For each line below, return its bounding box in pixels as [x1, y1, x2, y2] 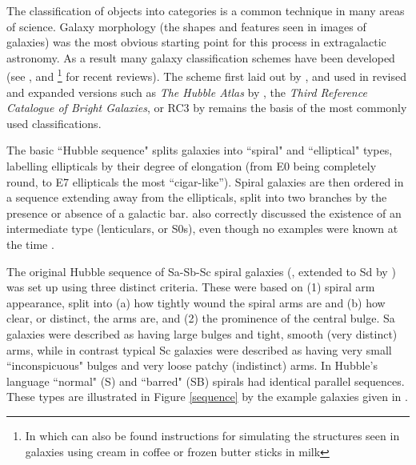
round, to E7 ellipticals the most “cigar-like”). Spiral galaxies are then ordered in [6, 173, 404, 190]
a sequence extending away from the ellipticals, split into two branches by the [6, 189, 387, 206]
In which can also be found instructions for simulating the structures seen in [25, 427, 400, 443]
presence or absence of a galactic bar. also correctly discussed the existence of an [6, 204, 402, 221]
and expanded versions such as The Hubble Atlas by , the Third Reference [6, 83, 367, 100]
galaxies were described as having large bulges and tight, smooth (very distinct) [6, 325, 398, 342]
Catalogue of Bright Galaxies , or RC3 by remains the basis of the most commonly [6, 99, 407, 116]
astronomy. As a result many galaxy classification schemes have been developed [6, 49, 395, 66]
